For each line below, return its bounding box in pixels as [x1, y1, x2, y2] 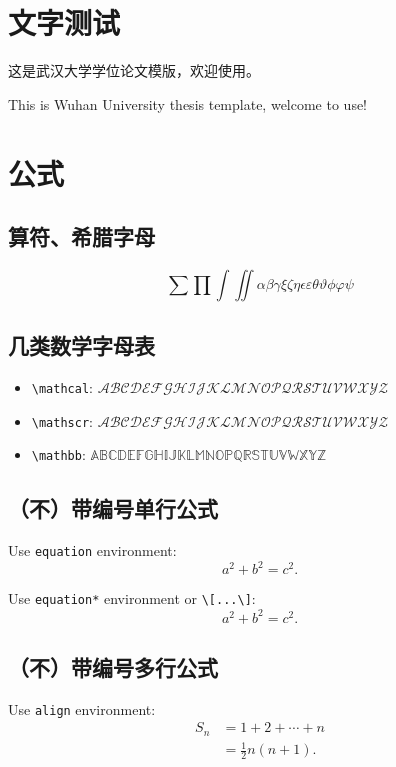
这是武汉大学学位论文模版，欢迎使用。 [8, 60, 260, 81]
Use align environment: [8, 698, 156, 719]
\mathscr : [31, 410, 93, 431]
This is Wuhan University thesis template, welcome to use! [8, 93, 368, 114]
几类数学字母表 [8, 330, 155, 361]
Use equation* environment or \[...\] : [8, 588, 256, 609]
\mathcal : [31, 377, 93, 398]
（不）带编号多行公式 [8, 651, 218, 682]
